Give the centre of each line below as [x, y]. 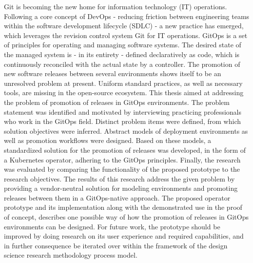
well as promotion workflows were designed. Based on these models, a [107, 140]
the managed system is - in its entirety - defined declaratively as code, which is [122, 54]
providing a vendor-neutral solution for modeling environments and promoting [121, 188]
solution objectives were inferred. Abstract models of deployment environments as [126, 131]
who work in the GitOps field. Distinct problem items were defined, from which [123, 121]
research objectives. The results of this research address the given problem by [119, 178]
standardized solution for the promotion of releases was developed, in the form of [125, 150]
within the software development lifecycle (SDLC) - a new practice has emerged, [124, 26]
